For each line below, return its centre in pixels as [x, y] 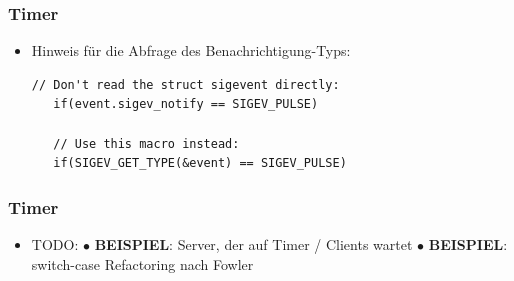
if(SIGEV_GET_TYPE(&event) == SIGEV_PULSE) [200, 163]
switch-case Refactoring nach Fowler [142, 263]
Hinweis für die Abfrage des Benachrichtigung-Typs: [191, 50]
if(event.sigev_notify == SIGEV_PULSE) [186, 104]
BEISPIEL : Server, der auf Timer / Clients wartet [253, 244]
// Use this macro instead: [146, 143]
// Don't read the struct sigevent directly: [185, 84]
